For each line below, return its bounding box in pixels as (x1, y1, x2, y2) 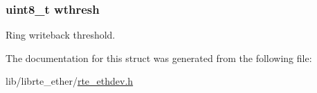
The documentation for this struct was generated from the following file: (6, 50, 312, 65)
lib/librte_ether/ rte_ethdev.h (6, 74, 134, 88)
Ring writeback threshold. (6, 28, 116, 42)
